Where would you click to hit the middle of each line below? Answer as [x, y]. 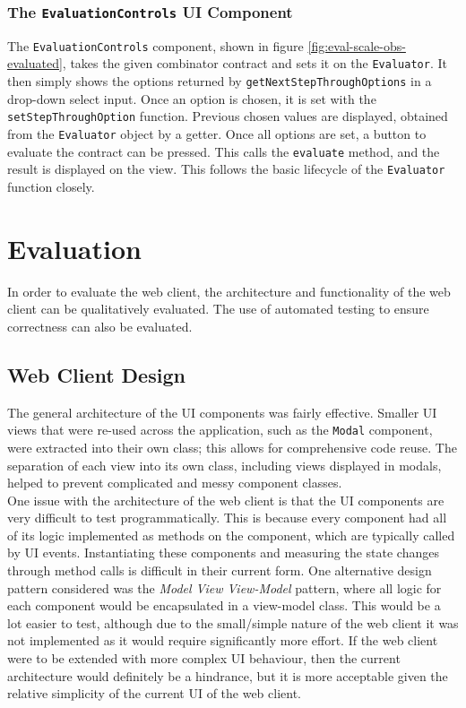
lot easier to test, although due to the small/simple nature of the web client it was [233, 622]
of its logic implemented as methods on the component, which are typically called [231, 535]
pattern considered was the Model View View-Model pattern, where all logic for [224, 587]
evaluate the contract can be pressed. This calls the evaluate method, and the [224, 151]
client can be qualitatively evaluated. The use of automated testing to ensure [218, 309]
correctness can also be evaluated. [100, 326]
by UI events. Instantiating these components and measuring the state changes [223, 553]
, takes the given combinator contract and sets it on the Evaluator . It [255, 63]
